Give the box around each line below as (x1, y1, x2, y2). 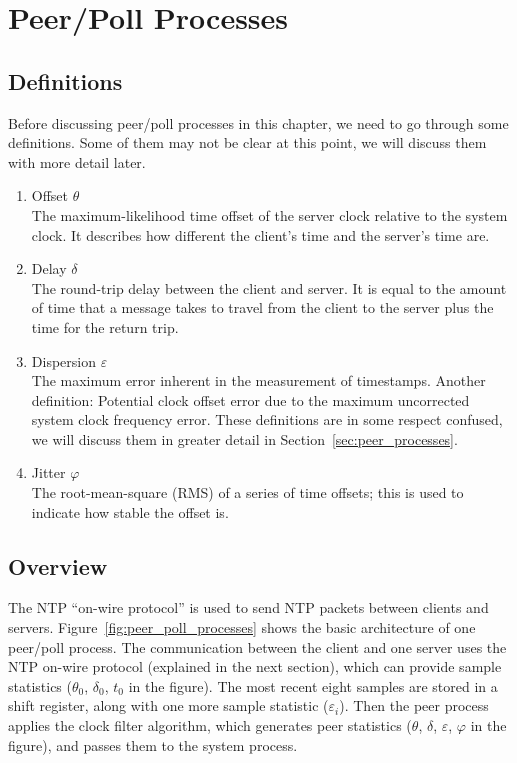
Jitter (31, 462, 66, 483)
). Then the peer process (339, 695, 489, 716)
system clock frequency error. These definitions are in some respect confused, (31, 409, 503, 430)
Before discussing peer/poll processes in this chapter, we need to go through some (8, 112, 509, 133)
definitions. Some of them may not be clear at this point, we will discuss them (8, 132, 487, 153)
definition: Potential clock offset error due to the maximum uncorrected (31, 389, 470, 410)
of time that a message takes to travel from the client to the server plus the (31, 297, 494, 318)
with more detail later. (8, 151, 146, 172)
